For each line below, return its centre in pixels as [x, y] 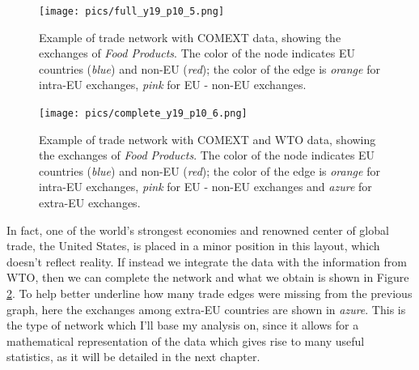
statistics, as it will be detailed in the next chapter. [133, 357]
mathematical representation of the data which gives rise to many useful [186, 340]
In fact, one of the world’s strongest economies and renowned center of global [198, 230]
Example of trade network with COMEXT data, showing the [190, 37]
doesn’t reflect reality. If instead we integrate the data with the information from [207, 261]
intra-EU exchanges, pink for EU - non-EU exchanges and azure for [205, 187]
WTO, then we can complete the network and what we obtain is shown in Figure [208, 277]
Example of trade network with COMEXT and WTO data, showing [207, 139]
